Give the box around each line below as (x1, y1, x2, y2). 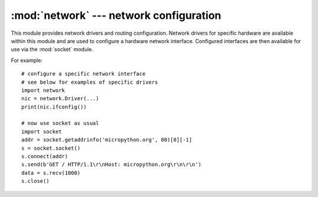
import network (21, 87, 65, 94)
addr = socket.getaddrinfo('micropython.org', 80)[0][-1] (21, 136, 193, 143)
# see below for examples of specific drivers (21, 78, 158, 86)
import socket (21, 128, 62, 135)
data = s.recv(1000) (21, 169, 81, 176)
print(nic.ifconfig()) (21, 103, 87, 110)
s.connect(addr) (21, 153, 68, 160)
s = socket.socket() (21, 145, 81, 152)
